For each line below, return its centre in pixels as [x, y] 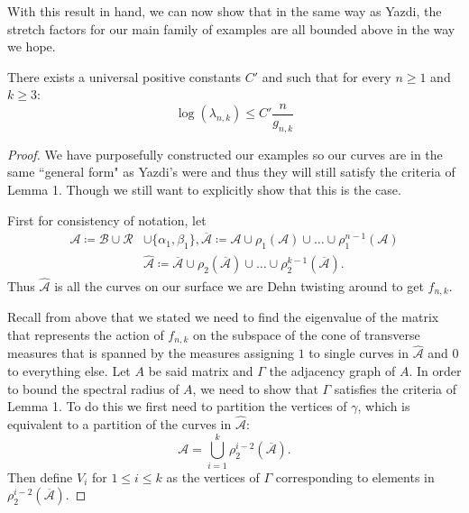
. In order [435, 371]
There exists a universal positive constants [124, 76]
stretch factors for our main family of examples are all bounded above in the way [231, 28]
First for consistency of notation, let [107, 220]
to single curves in [359, 353]
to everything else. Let [69, 371]
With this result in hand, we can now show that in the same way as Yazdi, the [225, 11]
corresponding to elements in [355, 476]
